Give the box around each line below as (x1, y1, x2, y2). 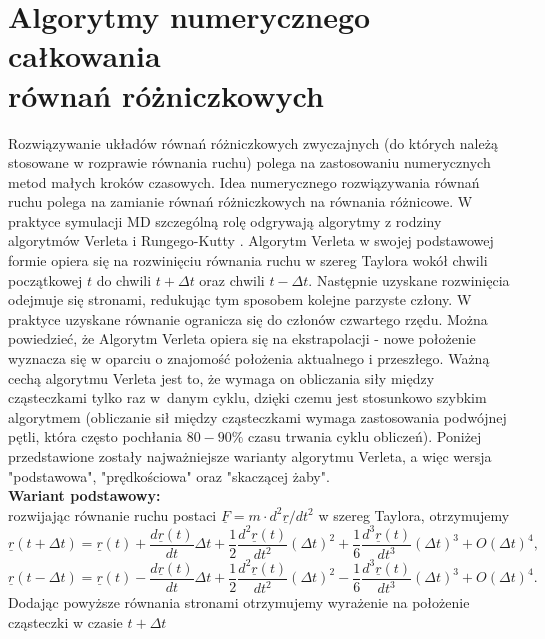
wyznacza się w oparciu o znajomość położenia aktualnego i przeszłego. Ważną (8, 348, 490, 369)
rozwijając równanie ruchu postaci (8, 504, 217, 525)
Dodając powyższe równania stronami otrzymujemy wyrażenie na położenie (8, 592, 470, 613)
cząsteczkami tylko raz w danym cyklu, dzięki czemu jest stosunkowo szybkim (8, 387, 487, 408)
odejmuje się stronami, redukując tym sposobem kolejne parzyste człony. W (8, 289, 472, 310)
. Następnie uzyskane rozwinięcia (308, 269, 510, 290)
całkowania (8, 35, 161, 76)
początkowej (8, 269, 83, 290)
